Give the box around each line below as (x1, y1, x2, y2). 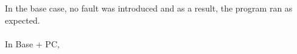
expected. (5, 13, 40, 26)
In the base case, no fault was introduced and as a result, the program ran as (5, 2, 293, 14)
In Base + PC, (5, 37, 60, 50)
